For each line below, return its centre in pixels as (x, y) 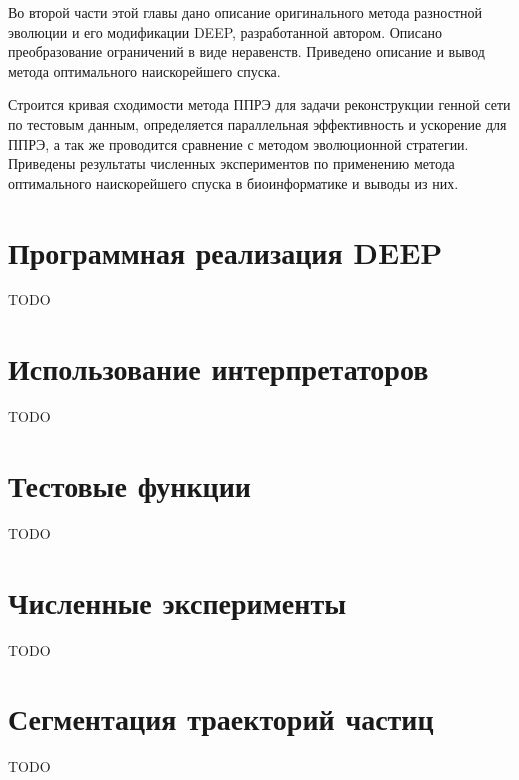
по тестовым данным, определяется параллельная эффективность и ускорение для (257, 123)
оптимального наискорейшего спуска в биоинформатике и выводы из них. (233, 182)
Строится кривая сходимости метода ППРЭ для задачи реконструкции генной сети (259, 104)
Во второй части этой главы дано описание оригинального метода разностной (245, 12)
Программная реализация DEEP (225, 251)
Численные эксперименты (177, 601)
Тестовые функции (129, 484)
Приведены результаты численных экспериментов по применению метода (231, 163)
